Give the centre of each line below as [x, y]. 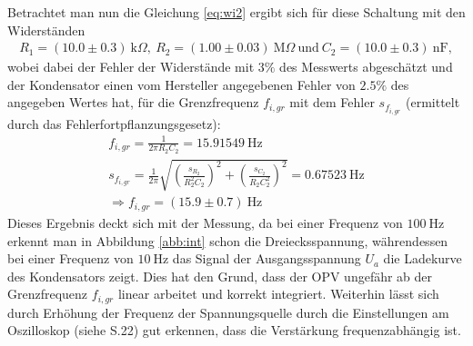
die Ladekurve [423, 258]
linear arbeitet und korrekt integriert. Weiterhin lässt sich [278, 294]
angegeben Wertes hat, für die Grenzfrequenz [133, 102]
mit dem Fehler [332, 102]
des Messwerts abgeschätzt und [366, 67]
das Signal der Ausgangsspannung [267, 258]
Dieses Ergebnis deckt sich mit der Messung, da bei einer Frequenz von [205, 222]
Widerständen [46, 30]
